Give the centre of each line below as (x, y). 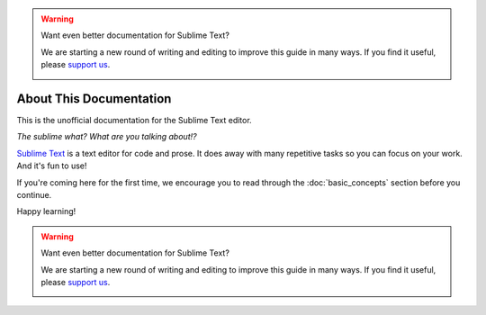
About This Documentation (94, 99)
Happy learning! (46, 211)
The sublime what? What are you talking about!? (107, 137)
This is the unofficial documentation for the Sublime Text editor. (134, 121)
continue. (34, 195)
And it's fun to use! (52, 166)
